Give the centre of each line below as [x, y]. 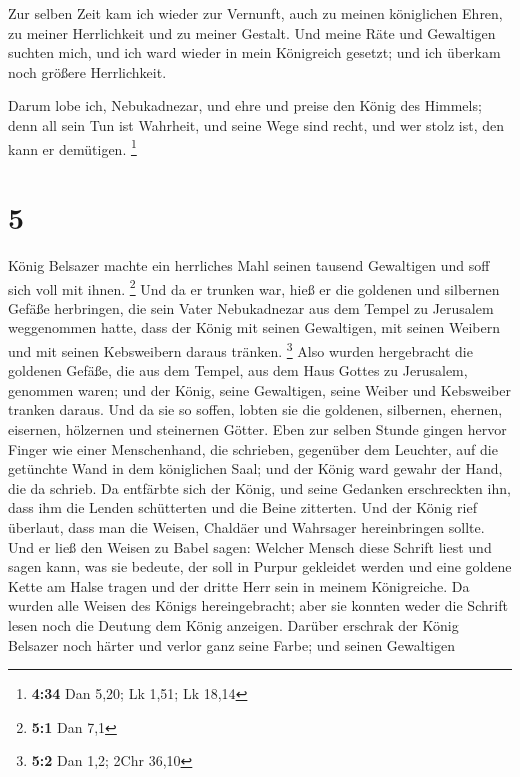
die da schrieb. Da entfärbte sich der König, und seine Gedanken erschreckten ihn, [259, 487]
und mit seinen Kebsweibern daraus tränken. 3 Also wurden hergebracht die [240, 349]
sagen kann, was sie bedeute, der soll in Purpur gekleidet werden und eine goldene [260, 566]
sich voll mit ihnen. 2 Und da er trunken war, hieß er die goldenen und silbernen [254, 287]
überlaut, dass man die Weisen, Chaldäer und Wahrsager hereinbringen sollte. [246, 526]
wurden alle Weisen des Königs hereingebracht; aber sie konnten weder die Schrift [258, 605]
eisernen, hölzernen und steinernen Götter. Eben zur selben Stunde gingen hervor [257, 429]
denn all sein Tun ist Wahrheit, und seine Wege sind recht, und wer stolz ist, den [256, 124]
